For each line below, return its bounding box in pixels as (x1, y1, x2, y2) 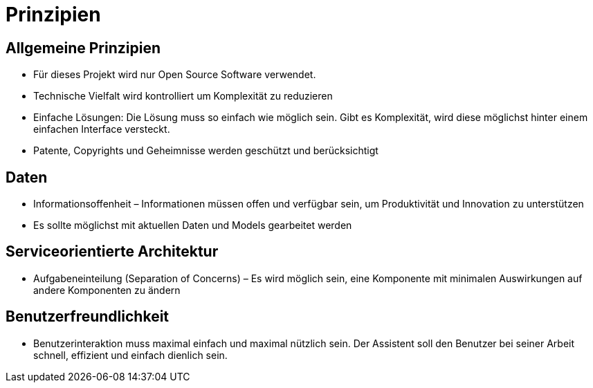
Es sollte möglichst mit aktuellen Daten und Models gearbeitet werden (33, 219, 352, 232)
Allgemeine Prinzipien (6, 39, 161, 57)
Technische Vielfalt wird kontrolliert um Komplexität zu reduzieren (33, 90, 333, 102)
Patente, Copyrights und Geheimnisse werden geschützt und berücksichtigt (33, 145, 378, 157)
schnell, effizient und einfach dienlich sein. (33, 349, 228, 361)
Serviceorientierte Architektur (6, 243, 219, 261)
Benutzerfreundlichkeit (6, 308, 170, 326)
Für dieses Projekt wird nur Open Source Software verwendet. (33, 68, 316, 81)
